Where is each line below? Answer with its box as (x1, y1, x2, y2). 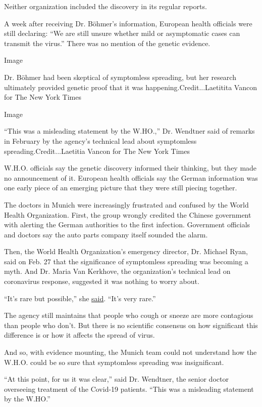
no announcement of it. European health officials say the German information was (4, 172, 258, 183)
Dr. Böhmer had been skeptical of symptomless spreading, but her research (4, 71, 236, 82)
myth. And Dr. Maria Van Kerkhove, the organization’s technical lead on (4, 266, 231, 276)
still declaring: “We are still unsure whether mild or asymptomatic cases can (4, 28, 240, 38)
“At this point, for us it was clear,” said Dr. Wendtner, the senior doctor (4, 374, 229, 384)
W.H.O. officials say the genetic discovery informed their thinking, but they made (4, 162, 257, 173)
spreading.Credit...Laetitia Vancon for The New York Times (4, 145, 190, 156)
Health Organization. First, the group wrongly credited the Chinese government (4, 209, 251, 220)
